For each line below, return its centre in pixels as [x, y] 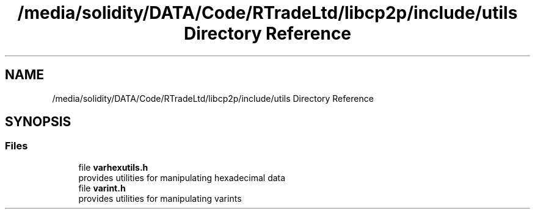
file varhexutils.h [113, 167]
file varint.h [102, 188]
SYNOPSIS [38, 122]
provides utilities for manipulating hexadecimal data [182, 177]
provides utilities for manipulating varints [160, 198]
